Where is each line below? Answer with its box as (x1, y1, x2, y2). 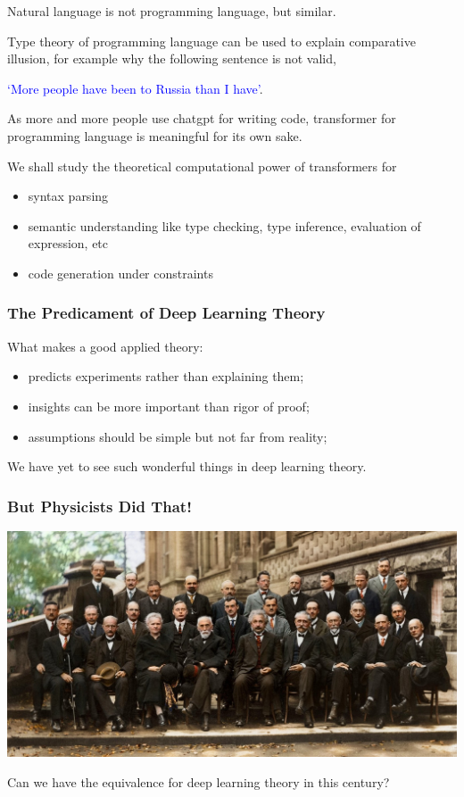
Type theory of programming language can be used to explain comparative (7, 31, 416, 50)
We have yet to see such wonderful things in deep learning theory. (7, 457, 367, 476)
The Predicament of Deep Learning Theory (7, 302, 326, 324)
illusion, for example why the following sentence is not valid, (7, 49, 336, 68)
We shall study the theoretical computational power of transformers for (7, 156, 397, 175)
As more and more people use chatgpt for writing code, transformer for (7, 109, 396, 128)
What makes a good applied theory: (7, 336, 203, 355)
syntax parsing (28, 187, 109, 205)
